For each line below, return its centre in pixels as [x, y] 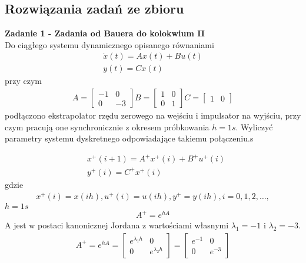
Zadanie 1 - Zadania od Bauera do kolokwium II [105, 33]
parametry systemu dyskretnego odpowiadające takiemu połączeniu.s [129, 138]
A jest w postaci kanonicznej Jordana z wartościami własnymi [117, 225]
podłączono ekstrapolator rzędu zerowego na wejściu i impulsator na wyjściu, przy [153, 115]
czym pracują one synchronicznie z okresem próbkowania [107, 127]
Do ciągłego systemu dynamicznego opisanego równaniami [109, 44]
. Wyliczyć [254, 127]
